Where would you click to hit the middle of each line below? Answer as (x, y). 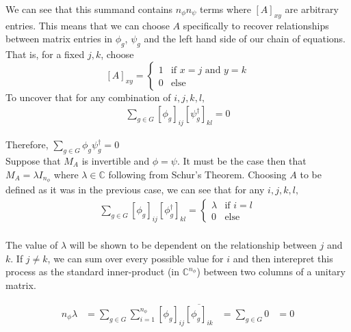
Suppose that (33, 161)
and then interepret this (283, 258)
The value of (32, 245)
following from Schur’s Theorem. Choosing (197, 174)
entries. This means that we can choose (88, 25)
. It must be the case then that (242, 161)
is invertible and (116, 161)
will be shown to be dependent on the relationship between (193, 245)
